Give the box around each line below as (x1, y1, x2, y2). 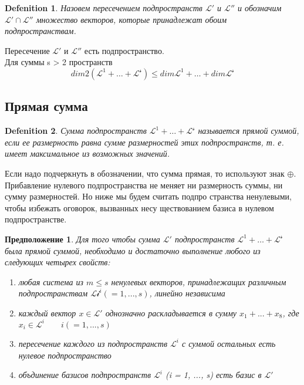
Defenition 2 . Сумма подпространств (5, 124, 147, 137)
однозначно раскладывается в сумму (105, 306, 237, 319)
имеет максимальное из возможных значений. (5, 147, 170, 160)
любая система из (18, 275, 83, 288)
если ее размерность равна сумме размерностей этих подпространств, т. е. (5, 136, 284, 148)
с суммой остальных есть (181, 337, 276, 349)
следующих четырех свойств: (5, 256, 110, 268)
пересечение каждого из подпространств (18, 337, 167, 349)
